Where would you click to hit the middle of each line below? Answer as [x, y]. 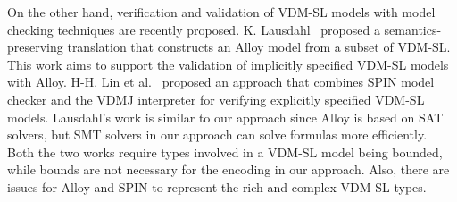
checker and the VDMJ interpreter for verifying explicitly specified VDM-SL [216, 99]
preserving [35, 47]
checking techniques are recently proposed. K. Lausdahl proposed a [194, 29]
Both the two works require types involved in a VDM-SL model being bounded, [225, 151]
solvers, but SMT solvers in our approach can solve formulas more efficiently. [217, 135]
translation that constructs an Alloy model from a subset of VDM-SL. [259, 47]
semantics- [413, 29]
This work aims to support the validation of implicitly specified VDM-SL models [228, 64]
